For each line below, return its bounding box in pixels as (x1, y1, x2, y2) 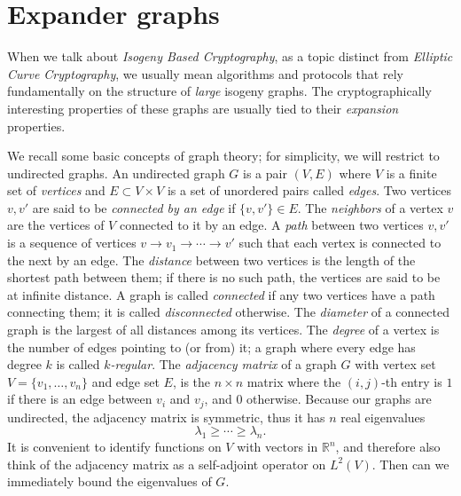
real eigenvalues (340, 407, 426, 426)
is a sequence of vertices (7, 233, 137, 252)
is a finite (386, 163, 437, 182)
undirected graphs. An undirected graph (7, 163, 225, 182)
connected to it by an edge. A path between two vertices (119, 216, 424, 234)
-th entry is (381, 372, 442, 390)
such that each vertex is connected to (238, 233, 441, 252)
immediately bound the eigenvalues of (7, 472, 212, 491)
